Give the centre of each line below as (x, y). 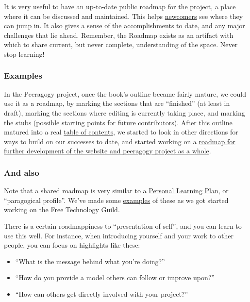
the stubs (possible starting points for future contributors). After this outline (118, 122)
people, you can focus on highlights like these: (72, 245)
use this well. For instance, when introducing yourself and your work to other (119, 235)
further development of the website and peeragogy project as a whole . (108, 151)
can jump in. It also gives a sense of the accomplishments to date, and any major (125, 25)
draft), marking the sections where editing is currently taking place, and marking (125, 112)
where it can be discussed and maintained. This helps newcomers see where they (124, 16)
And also (22, 172)
